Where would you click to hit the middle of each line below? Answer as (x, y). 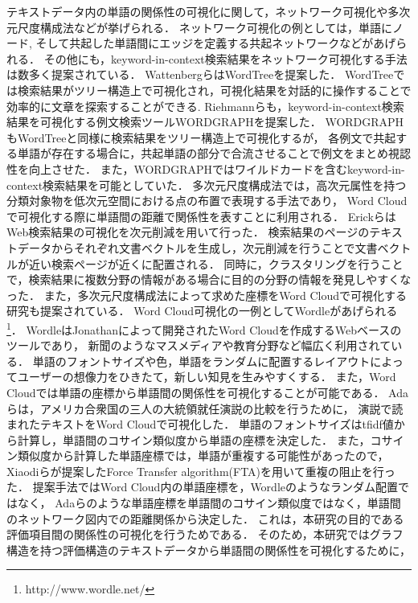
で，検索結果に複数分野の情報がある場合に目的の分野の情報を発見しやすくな (209, 279)
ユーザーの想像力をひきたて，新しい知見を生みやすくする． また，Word (207, 377)
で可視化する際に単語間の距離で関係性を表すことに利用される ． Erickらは (201, 216)
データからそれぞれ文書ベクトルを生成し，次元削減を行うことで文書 (197, 247)
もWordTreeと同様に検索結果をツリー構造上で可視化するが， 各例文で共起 (201, 137)
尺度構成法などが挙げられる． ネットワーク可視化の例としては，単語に (205, 27)
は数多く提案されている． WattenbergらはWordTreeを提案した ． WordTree (200, 74)
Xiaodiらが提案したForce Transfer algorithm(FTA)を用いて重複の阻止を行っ (201, 471)
